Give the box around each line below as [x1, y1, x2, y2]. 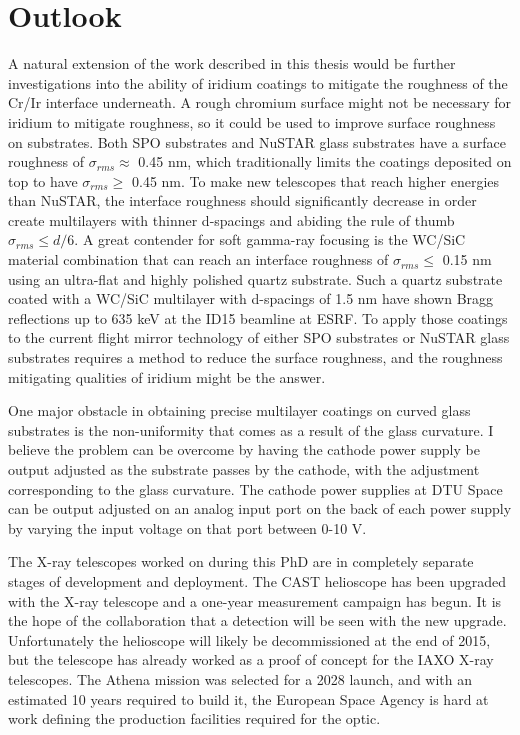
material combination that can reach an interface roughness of [8, 249, 389, 270]
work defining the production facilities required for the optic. [8, 708, 381, 729]
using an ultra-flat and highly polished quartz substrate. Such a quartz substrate [8, 268, 503, 289]
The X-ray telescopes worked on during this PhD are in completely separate [8, 551, 474, 572]
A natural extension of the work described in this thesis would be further [8, 53, 456, 74]
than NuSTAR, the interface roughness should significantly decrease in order [8, 190, 477, 211]
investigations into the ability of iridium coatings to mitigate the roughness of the [8, 72, 508, 93]
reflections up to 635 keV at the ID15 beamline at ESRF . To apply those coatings [8, 307, 508, 328]
